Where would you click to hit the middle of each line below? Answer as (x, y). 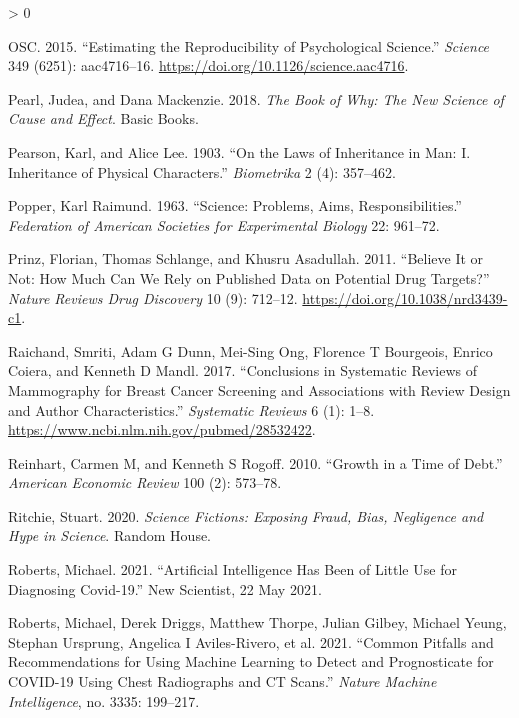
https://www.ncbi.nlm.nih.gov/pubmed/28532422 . (162, 429)
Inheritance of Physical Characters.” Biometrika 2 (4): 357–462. (202, 171)
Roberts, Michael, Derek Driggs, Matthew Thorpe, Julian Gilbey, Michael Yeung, (257, 622)
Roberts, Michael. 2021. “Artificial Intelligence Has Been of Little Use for (232, 569)
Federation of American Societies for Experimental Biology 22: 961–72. (224, 224)
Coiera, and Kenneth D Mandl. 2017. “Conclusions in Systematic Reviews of (242, 370)
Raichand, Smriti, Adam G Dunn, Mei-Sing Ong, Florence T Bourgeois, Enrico (250, 350)
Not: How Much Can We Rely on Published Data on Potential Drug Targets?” (249, 277)
